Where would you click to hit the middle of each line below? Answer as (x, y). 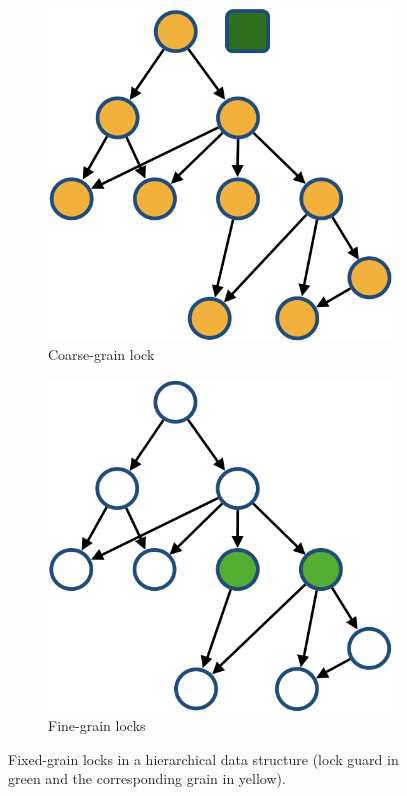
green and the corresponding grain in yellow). (147, 778)
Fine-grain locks (97, 725)
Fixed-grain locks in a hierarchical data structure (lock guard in (203, 758)
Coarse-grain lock (101, 354)
